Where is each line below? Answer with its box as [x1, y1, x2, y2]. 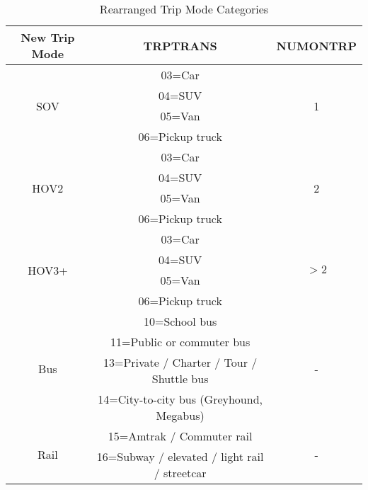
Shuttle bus [151, 370, 209, 387]
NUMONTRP [276, 37, 357, 54]
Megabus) [156, 407, 205, 423]
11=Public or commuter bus [110, 334, 251, 350]
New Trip [21, 29, 75, 45]
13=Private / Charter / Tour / [103, 354, 258, 370]
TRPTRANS [143, 37, 217, 54]
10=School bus [144, 313, 217, 329]
